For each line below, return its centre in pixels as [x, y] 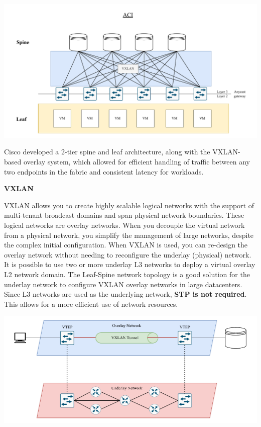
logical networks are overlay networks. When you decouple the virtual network [124, 225]
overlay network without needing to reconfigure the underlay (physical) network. [128, 254]
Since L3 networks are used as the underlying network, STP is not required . [125, 294]
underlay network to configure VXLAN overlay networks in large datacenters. [123, 284]
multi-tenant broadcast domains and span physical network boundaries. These [124, 215]
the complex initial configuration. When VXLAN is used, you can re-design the [126, 245]
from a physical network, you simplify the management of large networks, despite [129, 235]
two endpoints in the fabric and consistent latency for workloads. [104, 171]
